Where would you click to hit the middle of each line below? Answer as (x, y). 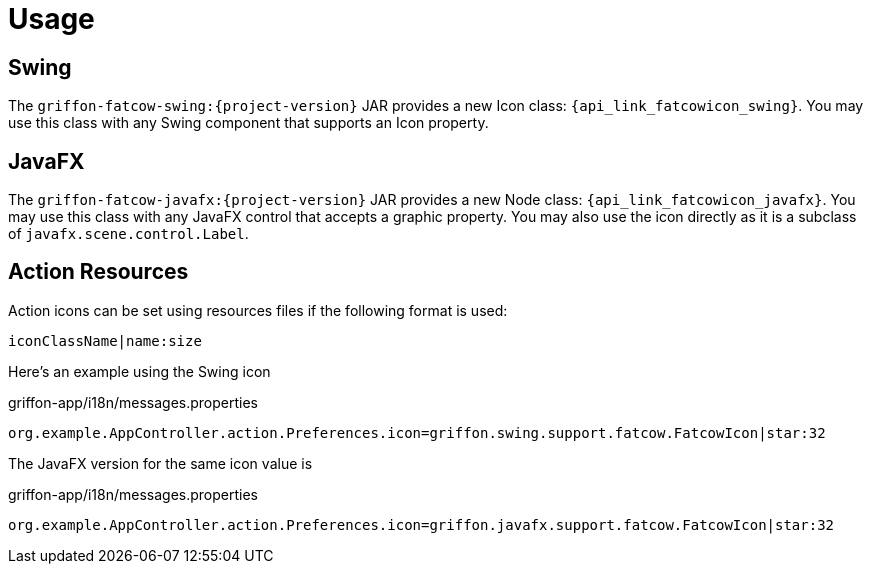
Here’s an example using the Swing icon (139, 371)
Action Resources (98, 272)
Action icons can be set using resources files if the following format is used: (258, 310)
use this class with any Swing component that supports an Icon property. (248, 123)
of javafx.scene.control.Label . (128, 234)
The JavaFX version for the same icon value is (160, 463)
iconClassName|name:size (105, 340)
